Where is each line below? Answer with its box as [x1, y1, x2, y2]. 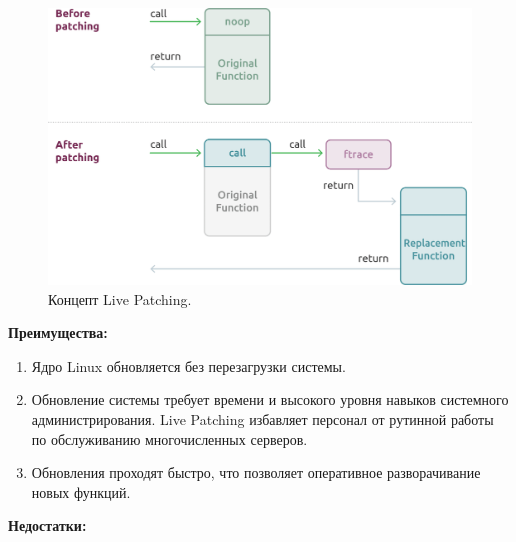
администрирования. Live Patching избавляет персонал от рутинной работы [31, 408, 494, 429]
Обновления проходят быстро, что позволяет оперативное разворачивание [31, 462, 481, 483]
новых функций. [31, 481, 131, 502]
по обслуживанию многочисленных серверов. [31, 428, 308, 449]
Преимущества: [8, 322, 108, 343]
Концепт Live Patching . [48, 288, 192, 309]
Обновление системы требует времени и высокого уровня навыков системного [31, 389, 509, 410]
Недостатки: [8, 515, 87, 536]
